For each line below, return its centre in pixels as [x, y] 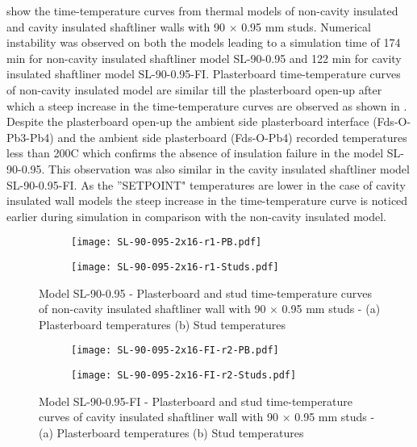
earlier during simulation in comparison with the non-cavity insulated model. [196, 216]
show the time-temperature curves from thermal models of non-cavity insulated [202, 10]
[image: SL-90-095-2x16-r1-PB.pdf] [167, 242]
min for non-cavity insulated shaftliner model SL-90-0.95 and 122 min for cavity [204, 58]
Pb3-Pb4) [30, 137]
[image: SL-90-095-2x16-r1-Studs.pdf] [175, 267]
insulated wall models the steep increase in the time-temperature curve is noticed [207, 201]
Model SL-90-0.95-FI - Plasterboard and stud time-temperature [196, 401]
